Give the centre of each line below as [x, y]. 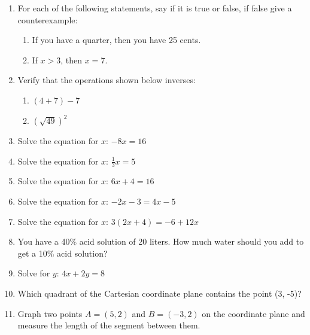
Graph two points [50, 313]
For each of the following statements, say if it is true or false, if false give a [155, 8]
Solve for [34, 273]
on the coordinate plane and [253, 313]
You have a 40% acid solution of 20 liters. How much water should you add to [161, 241]
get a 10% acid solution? [63, 253]
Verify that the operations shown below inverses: [107, 80]
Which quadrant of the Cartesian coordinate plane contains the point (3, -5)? [159, 293]
